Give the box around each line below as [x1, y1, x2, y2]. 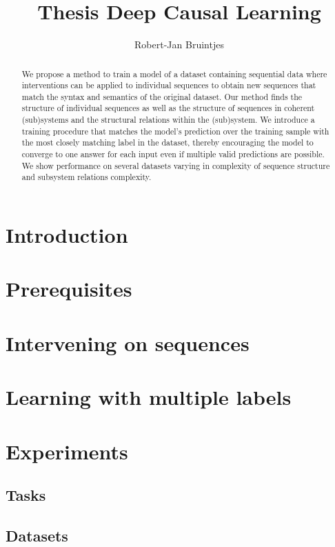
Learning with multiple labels [6, 383, 292, 411]
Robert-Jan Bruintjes [134, 37, 224, 52]
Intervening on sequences [6, 328, 250, 357]
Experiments [6, 437, 128, 465]
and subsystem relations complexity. [21, 171, 152, 183]
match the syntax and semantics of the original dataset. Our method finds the [21, 90, 303, 102]
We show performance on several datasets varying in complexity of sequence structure [21, 159, 330, 171]
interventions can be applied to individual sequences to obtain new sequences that [21, 79, 316, 91]
